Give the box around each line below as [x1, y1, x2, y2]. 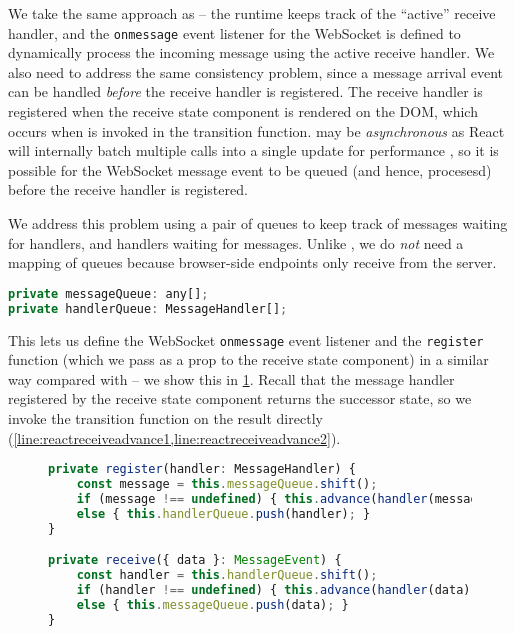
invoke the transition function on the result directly [8, 407, 323, 428]
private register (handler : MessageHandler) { [48, 462, 356, 477]
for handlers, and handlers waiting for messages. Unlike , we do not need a [8, 232, 464, 253]
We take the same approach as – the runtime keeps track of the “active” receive [8, 3, 496, 23]
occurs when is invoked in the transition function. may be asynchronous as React [8, 120, 505, 141]
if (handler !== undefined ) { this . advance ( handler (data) [76, 582, 471, 597]
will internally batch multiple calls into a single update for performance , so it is [8, 140, 499, 161]
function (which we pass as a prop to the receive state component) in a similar [8, 349, 489, 370]
